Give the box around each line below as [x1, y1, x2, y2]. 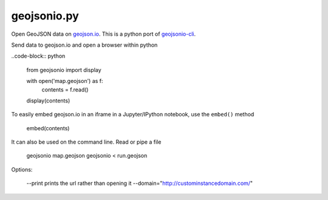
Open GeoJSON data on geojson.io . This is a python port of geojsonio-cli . [11, 30, 196, 38]
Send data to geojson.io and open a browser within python [11, 41, 158, 48]
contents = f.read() [41, 85, 89, 93]
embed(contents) [26, 124, 70, 132]
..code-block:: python [11, 52, 66, 60]
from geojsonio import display [26, 66, 101, 73]
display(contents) [26, 97, 70, 104]
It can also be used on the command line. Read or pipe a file [11, 138, 162, 145]
